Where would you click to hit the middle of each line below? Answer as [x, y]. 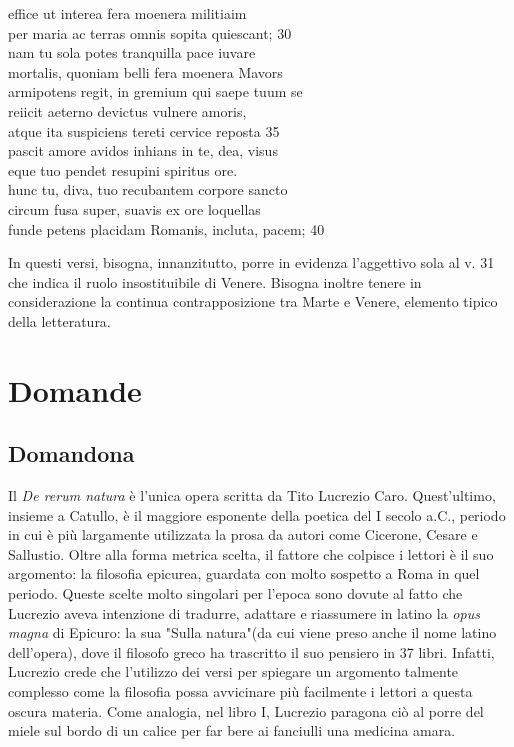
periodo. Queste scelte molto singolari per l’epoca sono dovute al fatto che [235, 593]
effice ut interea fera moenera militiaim [127, 13]
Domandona [71, 453]
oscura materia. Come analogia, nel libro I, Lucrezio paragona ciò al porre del [246, 710]
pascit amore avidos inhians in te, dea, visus [143, 150]
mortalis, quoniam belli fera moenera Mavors [145, 71]
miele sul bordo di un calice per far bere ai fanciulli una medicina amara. [232, 730]
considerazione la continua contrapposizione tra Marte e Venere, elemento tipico [253, 301]
